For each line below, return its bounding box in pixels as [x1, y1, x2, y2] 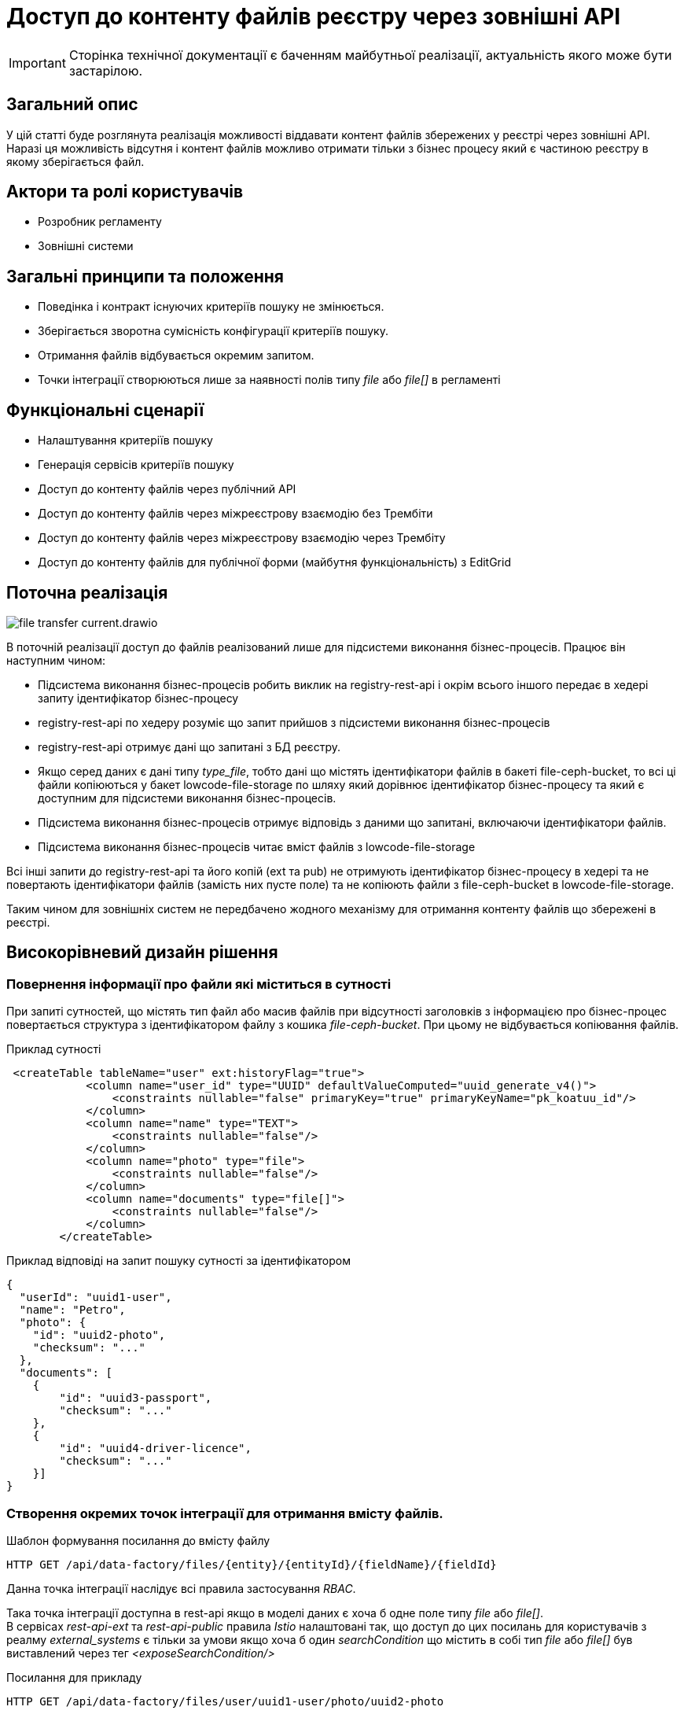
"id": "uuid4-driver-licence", [59, 1442, 252, 1455]
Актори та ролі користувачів [6, 182, 244, 202]
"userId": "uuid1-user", [19, 1291, 172, 1304]
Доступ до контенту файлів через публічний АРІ [38, 482, 296, 496]
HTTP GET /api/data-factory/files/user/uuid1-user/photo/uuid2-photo [6, 1694, 444, 1708]
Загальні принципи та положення [6, 266, 284, 286]
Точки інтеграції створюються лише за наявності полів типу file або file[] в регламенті [38, 373, 501, 387]
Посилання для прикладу [6, 1670, 142, 1684]
